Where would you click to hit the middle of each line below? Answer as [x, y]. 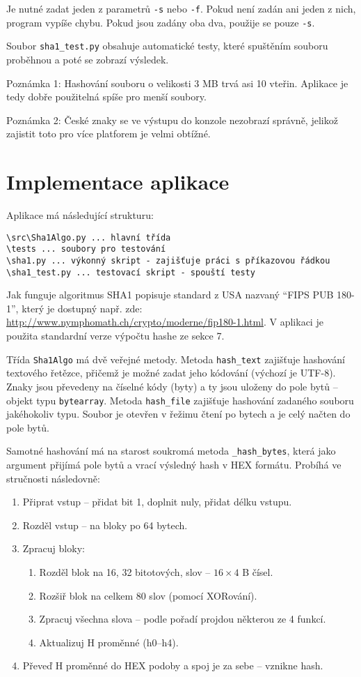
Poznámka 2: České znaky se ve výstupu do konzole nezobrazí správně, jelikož [172, 120]
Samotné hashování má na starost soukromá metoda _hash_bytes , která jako [171, 451]
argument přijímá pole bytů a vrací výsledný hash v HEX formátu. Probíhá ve [174, 464]
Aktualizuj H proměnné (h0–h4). [109, 642]
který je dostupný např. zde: [82, 308]
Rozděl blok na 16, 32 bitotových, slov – [125, 571]
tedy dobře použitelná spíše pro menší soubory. [106, 97]
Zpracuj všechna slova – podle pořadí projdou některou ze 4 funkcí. [183, 619]
